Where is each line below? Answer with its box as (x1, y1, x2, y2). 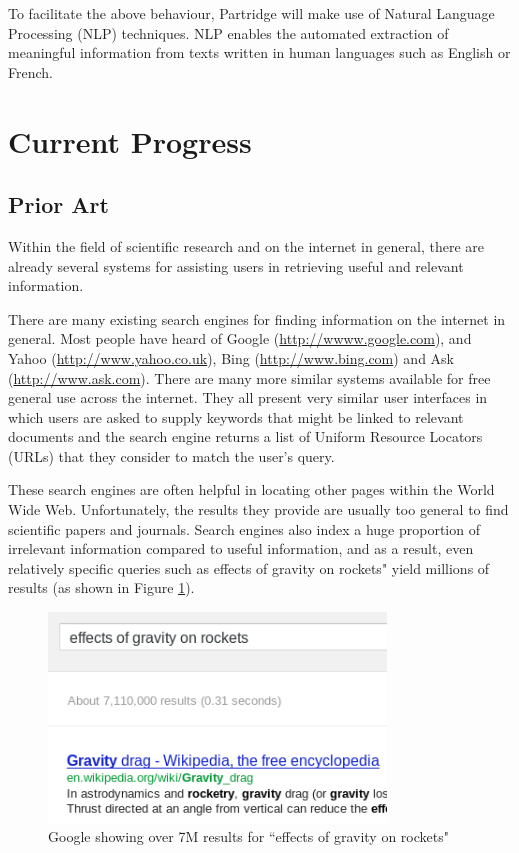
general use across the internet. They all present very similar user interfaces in (8, 387, 488, 408)
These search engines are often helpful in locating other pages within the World (8, 479, 495, 500)
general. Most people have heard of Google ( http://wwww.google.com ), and (8, 328, 472, 349)
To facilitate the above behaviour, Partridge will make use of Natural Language (8, 3, 495, 23)
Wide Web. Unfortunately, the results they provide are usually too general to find (8, 499, 509, 520)
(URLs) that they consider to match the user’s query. (8, 445, 335, 466)
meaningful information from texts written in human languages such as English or (8, 42, 511, 63)
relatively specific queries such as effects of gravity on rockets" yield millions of (8, 557, 490, 578)
